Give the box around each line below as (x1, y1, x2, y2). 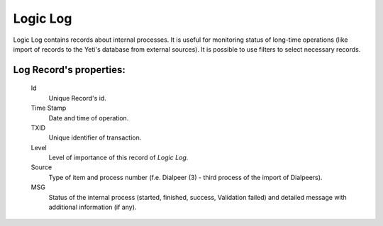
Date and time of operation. (48, 113, 129, 122)
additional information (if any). (48, 203, 137, 212)
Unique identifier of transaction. (48, 133, 142, 142)
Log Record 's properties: (13, 64, 126, 76)
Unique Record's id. (48, 94, 106, 102)
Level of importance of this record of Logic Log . (48, 153, 189, 162)
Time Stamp (30, 103, 67, 113)
